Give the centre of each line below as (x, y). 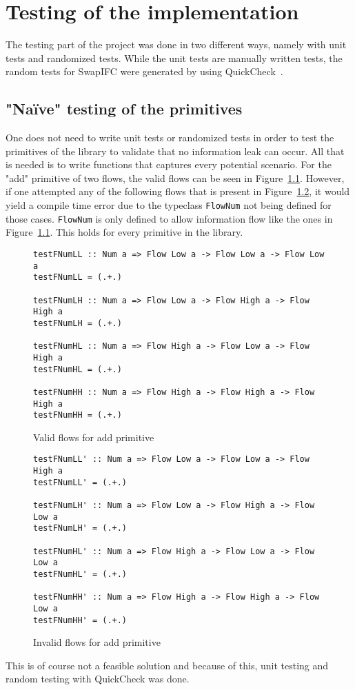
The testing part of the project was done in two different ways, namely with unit (176, 44)
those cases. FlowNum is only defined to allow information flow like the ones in (169, 218)
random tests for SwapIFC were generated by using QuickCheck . (144, 71)
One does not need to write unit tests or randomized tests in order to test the (170, 138)
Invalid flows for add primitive (97, 642)
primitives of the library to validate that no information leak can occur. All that (175, 151)
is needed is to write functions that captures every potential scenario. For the (169, 164)
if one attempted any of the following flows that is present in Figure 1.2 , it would (178, 191)
